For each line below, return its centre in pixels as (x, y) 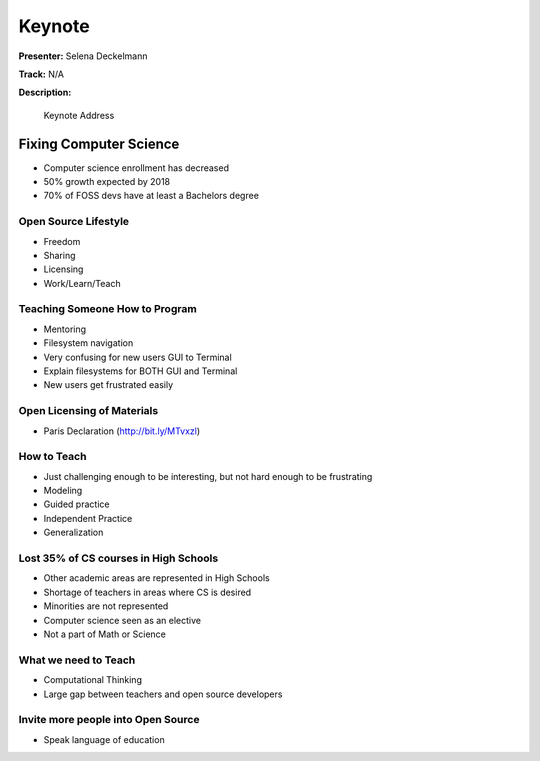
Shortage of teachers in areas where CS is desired (147, 592)
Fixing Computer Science (99, 143)
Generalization (73, 532)
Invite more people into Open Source (109, 720)
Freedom (62, 241)
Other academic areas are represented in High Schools (156, 578)
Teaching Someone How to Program (107, 309)
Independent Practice (88, 518)
